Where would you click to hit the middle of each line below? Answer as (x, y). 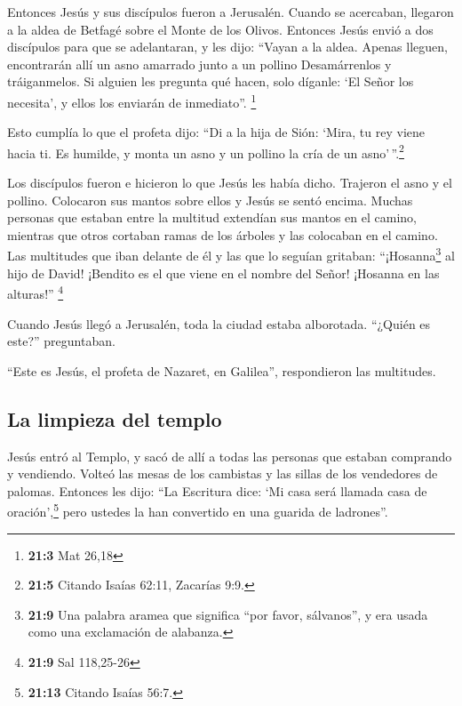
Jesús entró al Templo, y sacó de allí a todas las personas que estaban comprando (230, 456)
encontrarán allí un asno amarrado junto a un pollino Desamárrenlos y (199, 64)
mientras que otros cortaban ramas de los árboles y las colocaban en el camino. (223, 234)
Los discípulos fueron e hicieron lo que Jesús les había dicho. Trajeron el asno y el (230, 183)
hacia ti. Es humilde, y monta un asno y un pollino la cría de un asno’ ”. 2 (206, 151)
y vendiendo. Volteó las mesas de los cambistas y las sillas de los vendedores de (223, 473)
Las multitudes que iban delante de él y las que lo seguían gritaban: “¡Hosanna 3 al (231, 254)
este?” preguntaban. (61, 341)
